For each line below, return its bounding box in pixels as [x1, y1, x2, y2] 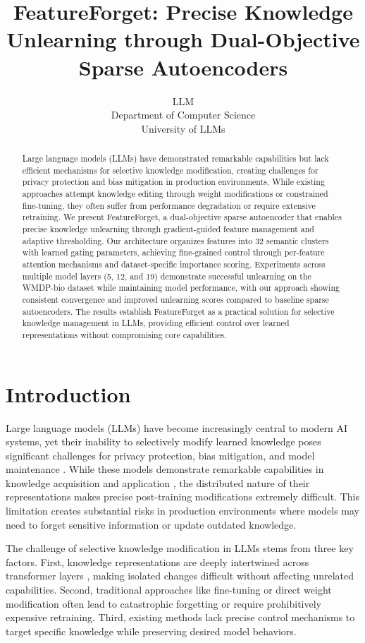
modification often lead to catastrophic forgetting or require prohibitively [6, 596, 321, 611]
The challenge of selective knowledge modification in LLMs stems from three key [6, 541, 354, 555]
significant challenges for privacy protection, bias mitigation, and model [6, 447, 315, 462]
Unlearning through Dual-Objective [6, 25, 360, 54]
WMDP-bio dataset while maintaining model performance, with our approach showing [22, 282, 340, 294]
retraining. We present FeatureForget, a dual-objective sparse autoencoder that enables [22, 211, 342, 223]
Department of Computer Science [111, 107, 256, 122]
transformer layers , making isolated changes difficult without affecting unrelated [6, 568, 354, 583]
